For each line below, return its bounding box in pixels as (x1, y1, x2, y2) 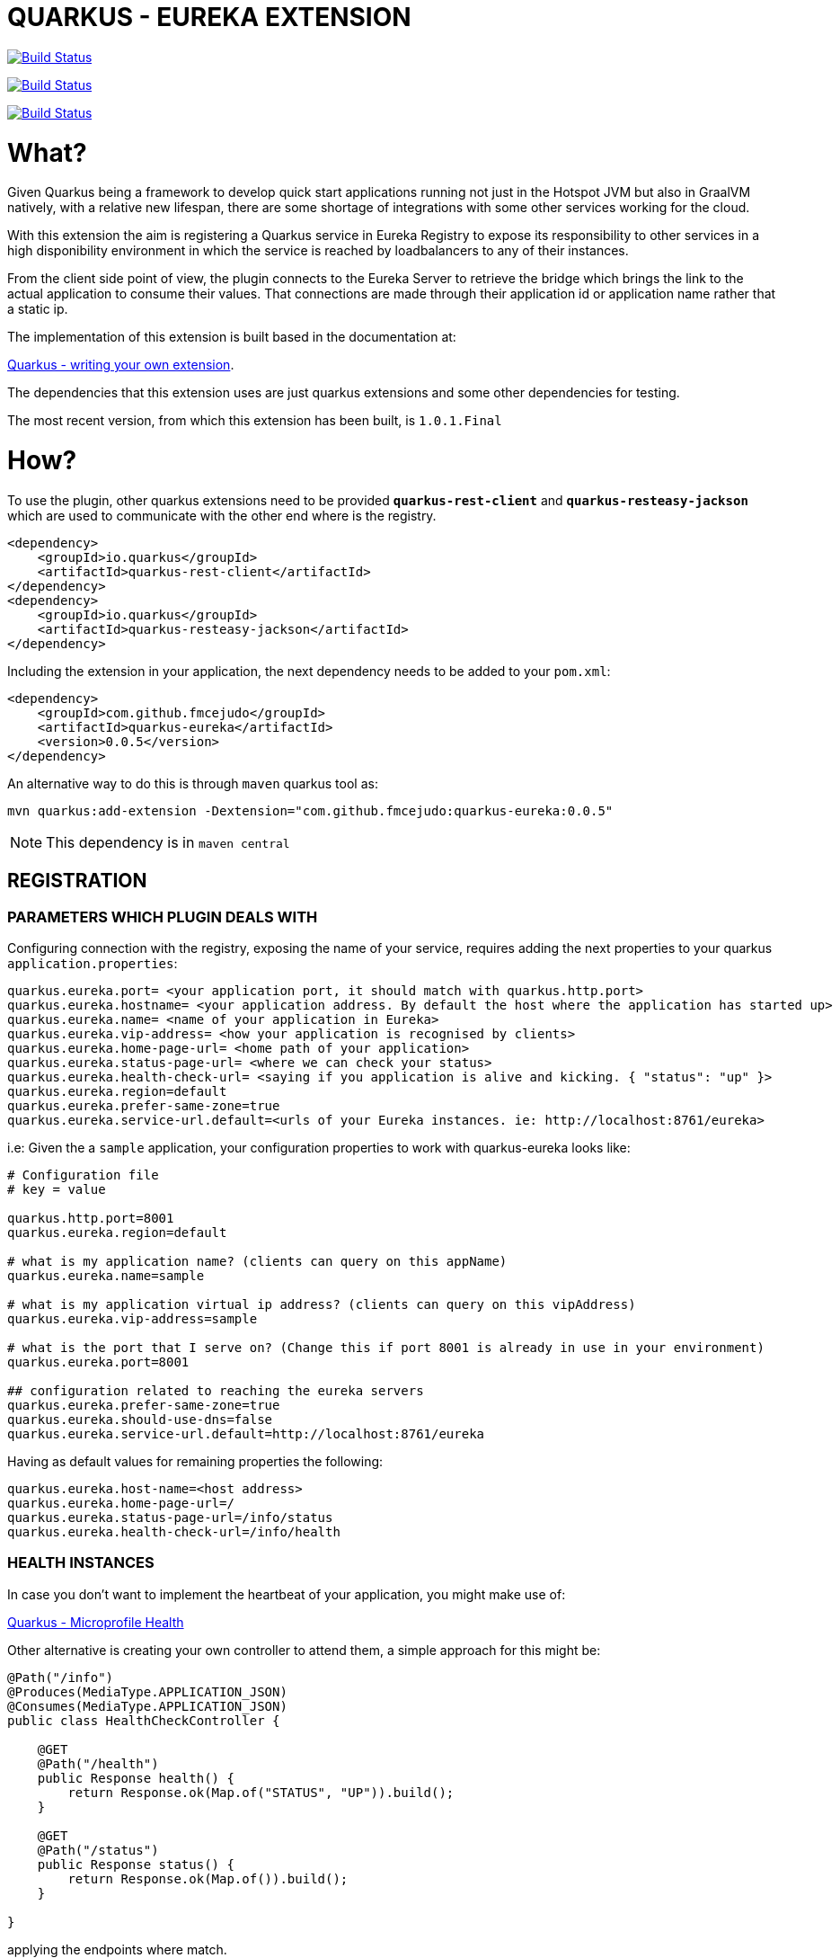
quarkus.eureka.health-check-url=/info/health (7, 1524, 340, 1539)
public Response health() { (37, 1770, 234, 1785)
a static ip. (7, 301, 68, 317)
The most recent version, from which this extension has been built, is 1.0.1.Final (7, 413, 502, 429)
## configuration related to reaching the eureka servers (7, 1383, 424, 1398)
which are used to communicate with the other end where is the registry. (7, 507, 437, 523)
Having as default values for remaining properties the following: (7, 1453, 384, 1469)
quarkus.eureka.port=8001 (7, 1354, 190, 1369)
